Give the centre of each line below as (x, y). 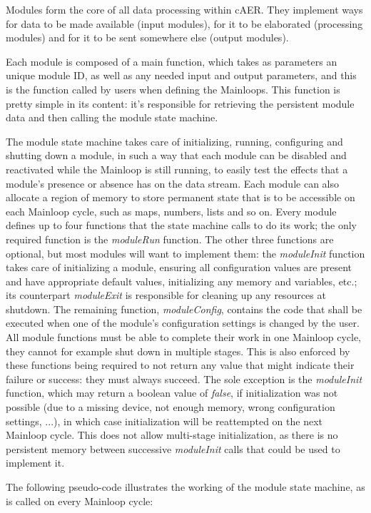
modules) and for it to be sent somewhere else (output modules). (147, 37)
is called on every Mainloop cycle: (80, 501)
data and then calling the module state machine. (112, 117)
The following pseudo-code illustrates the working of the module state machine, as (185, 487)
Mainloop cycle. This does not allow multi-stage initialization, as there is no (172, 435)
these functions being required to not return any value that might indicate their (180, 365)
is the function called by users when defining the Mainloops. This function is (173, 89)
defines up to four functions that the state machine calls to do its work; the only (182, 225)
